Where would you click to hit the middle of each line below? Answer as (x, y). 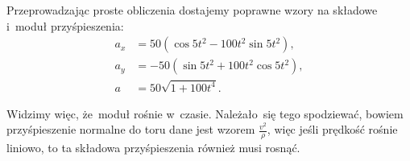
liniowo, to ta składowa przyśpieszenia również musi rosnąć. (153, 148)
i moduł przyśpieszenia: (65, 25)
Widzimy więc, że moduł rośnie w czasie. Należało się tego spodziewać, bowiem (205, 113)
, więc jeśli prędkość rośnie (332, 129)
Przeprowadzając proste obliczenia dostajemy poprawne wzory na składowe (192, 10)
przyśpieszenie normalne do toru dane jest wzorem (131, 129)
